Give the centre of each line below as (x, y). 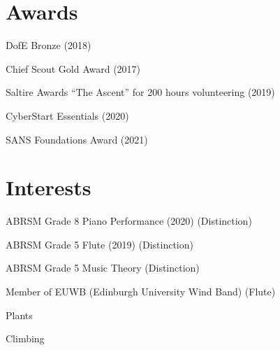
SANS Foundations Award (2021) (77, 139)
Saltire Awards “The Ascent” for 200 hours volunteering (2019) (140, 92)
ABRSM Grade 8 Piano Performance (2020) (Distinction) (129, 221)
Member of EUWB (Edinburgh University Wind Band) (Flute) (141, 291)
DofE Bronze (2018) (49, 45)
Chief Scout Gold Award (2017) (73, 68)
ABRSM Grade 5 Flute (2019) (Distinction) (100, 244)
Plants (19, 315)
